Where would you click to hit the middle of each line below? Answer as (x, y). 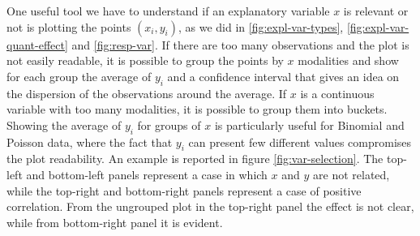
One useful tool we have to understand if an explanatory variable (168, 11)
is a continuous (337, 93)
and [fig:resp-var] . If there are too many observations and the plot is (240, 44)
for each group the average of (79, 76)
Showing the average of (64, 124)
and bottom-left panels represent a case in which (147, 174)
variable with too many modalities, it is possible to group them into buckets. (197, 109)
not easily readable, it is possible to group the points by (145, 60)
